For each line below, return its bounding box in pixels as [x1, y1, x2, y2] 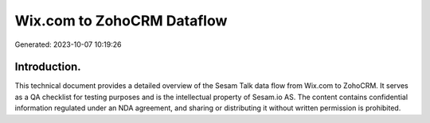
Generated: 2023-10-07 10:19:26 [14, 40, 122, 49]
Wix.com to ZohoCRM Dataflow [14, 12, 228, 29]
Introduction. [14, 60, 81, 74]
